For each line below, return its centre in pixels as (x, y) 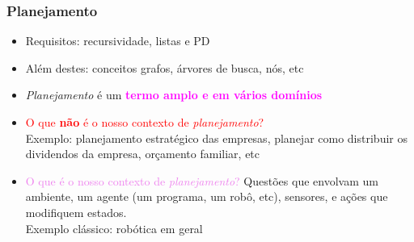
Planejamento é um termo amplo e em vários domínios (174, 95)
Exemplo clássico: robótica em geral (114, 228)
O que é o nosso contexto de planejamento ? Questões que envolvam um (202, 180)
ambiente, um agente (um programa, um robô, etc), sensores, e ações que (207, 196)
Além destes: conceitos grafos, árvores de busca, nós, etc (165, 67)
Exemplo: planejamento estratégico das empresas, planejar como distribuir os (216, 138)
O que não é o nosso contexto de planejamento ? (145, 122)
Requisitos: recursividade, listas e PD (118, 41)
